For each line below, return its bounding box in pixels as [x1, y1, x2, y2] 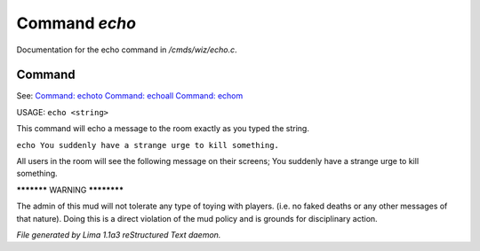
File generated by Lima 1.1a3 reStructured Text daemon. [16, 229, 221, 239]
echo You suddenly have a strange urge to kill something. [16, 140, 280, 150]
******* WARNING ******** [16, 184, 124, 195]
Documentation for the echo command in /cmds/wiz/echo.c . [16, 44, 237, 55]
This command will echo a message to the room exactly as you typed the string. [16, 123, 310, 134]
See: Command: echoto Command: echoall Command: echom [16, 90, 244, 101]
